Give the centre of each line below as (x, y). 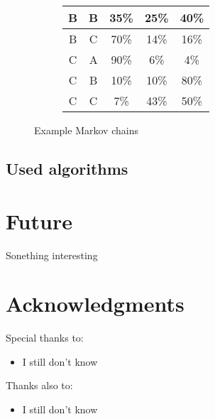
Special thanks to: (45, 338)
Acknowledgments (95, 304)
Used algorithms (67, 168)
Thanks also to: (39, 385)
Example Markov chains (86, 130)
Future (39, 221)
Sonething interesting (52, 255)
